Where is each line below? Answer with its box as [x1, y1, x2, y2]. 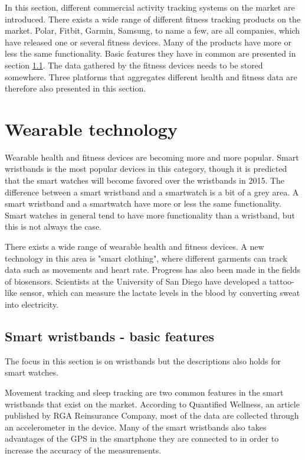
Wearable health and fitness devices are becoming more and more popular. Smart [5, 151, 299, 163]
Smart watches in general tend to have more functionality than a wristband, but [5, 208, 295, 221]
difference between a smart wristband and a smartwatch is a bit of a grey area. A [5, 185, 299, 198]
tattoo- [269, 275, 294, 287]
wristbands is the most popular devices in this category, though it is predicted [5, 162, 287, 175]
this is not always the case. [5, 220, 101, 233]
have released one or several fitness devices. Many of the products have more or [5, 35, 291, 48]
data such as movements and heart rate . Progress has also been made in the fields [5, 263, 301, 276]
